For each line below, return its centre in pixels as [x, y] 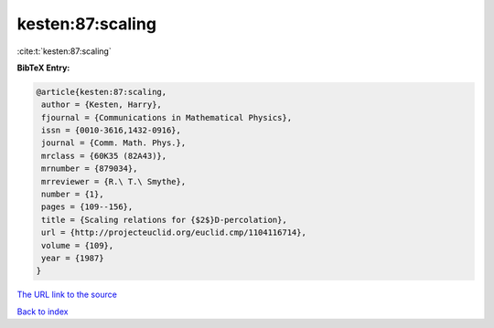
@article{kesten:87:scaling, [102, 92]
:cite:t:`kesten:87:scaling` [64, 51]
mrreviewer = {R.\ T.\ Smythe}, [114, 181]
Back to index [43, 312]
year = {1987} [73, 258]
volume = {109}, [78, 245]
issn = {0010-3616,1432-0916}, [112, 131]
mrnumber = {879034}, [90, 169]
